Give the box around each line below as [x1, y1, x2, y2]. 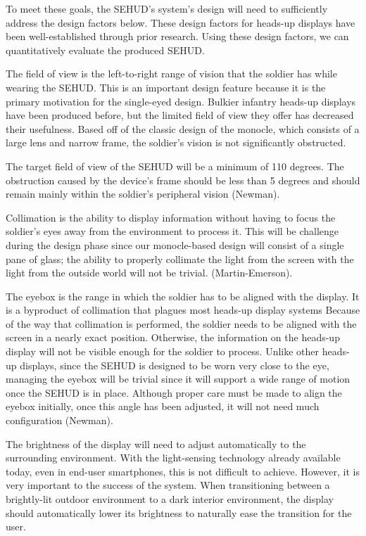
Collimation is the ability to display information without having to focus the [6, 210, 336, 224]
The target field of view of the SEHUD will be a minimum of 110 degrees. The [6, 158, 344, 173]
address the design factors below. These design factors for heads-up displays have [6, 15, 355, 30]
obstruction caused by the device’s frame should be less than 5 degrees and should [6, 172, 360, 187]
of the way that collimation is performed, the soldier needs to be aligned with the [6, 316, 357, 331]
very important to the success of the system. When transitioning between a [6, 478, 330, 492]
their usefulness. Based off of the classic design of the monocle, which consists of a [6, 121, 360, 136]
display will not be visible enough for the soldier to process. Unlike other [6, 344, 320, 359]
